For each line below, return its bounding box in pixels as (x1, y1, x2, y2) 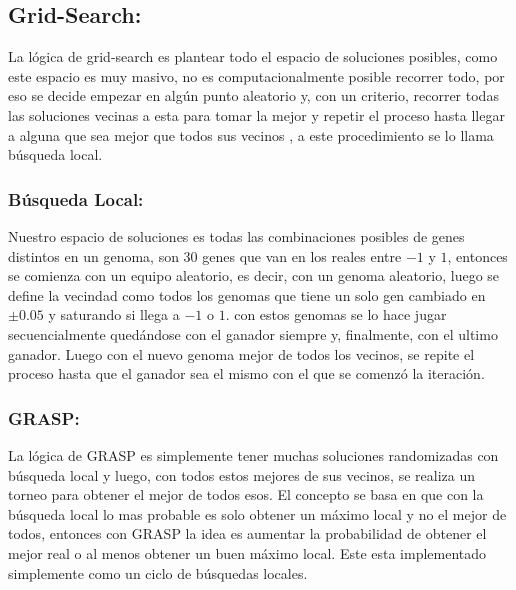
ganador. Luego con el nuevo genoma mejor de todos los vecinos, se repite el (8, 343, 475, 364)
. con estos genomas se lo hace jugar (225, 304, 447, 325)
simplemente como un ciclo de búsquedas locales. (8, 562, 308, 583)
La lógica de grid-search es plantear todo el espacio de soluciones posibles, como (8, 46, 498, 67)
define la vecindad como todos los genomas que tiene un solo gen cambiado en (8, 284, 486, 305)
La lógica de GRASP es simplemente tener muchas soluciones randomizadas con (8, 444, 499, 465)
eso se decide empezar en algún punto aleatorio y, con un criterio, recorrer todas (8, 85, 499, 106)
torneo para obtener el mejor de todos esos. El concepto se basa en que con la (8, 484, 484, 505)
